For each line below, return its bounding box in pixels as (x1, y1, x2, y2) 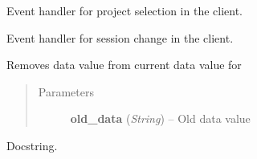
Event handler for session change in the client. (6, 29, 234, 46)
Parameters (38, 83, 94, 100)
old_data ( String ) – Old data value (70, 110, 251, 127)
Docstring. (6, 137, 58, 153)
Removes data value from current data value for (6, 56, 242, 73)
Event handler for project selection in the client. (6, 2, 243, 18)
